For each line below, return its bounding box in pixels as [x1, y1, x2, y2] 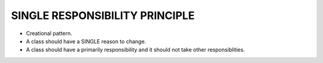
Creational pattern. [26, 30, 72, 37]
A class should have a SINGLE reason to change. [26, 37, 147, 45]
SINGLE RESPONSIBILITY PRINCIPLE [11, 9, 195, 22]
